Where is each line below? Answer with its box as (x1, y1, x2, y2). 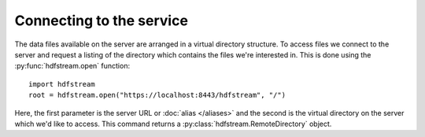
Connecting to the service (14, 12, 189, 29)
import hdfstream (28, 80, 95, 88)
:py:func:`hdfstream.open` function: (14, 61, 130, 71)
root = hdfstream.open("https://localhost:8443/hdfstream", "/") (28, 91, 286, 100)
